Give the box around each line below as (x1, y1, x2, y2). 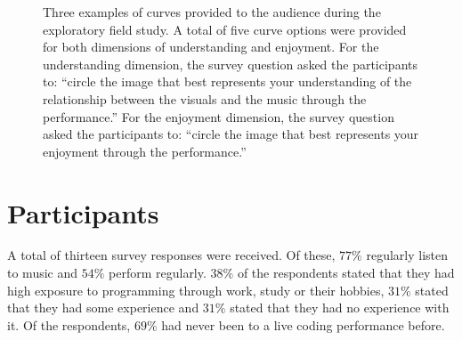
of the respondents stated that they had (237, 263, 455, 282)
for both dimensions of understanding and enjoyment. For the (43, 37, 379, 56)
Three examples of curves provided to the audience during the (43, 3, 381, 20)
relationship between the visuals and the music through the (43, 89, 367, 108)
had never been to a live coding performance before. (161, 315, 445, 334)
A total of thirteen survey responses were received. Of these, (7, 246, 336, 264)
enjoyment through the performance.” (43, 142, 247, 160)
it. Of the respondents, (7, 315, 131, 334)
